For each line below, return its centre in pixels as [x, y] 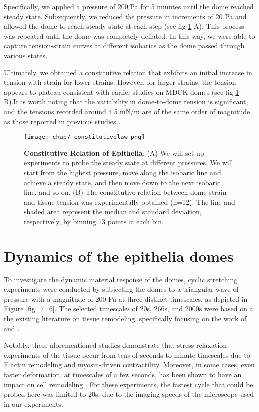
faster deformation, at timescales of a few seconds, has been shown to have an [123, 374]
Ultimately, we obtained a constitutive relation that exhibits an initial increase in [128, 72]
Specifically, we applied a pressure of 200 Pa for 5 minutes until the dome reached [129, 6]
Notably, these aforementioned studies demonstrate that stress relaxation [116, 345]
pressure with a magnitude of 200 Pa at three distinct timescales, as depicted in [126, 299]
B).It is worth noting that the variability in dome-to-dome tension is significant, [126, 101]
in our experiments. [34, 403]
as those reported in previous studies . [62, 121]
